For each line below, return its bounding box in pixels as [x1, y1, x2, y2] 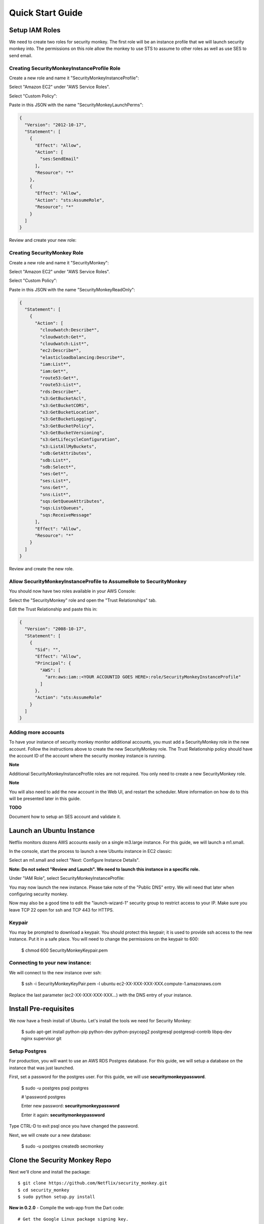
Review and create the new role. [9, 566, 74, 572]
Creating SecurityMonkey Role [9, 250, 84, 257]
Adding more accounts [9, 729, 65, 735]
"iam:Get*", [40, 368, 68, 374]
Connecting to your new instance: [9, 960, 91, 966]
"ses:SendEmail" [40, 156, 79, 162]
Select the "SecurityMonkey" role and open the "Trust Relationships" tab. [9, 597, 157, 603]
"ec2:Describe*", [40, 348, 82, 353]
